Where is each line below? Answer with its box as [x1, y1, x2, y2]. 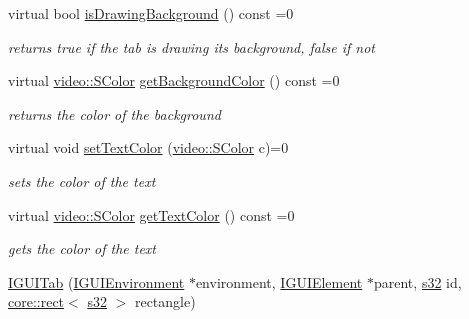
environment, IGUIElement [195, 271, 363, 292]
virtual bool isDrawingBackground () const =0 [8, 3, 294, 23]
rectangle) [134, 291, 196, 312]
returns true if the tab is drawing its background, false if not [8, 36, 375, 57]
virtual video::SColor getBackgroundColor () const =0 [8, 70, 340, 91]
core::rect [8, 291, 65, 312]
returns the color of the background [8, 103, 221, 124]
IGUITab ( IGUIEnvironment [8, 271, 185, 292]
